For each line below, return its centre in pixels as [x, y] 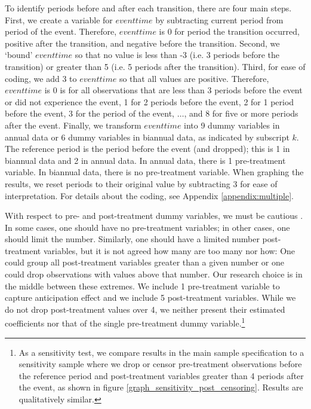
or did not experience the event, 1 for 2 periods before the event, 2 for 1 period [150, 101]
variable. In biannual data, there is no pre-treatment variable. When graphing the [154, 172]
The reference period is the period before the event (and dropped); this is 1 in [147, 149]
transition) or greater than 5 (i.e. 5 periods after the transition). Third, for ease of [155, 66]
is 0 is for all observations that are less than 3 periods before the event [173, 90]
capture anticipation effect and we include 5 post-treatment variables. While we [150, 297]
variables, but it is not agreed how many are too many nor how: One [169, 250]
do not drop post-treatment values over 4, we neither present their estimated [145, 309]
